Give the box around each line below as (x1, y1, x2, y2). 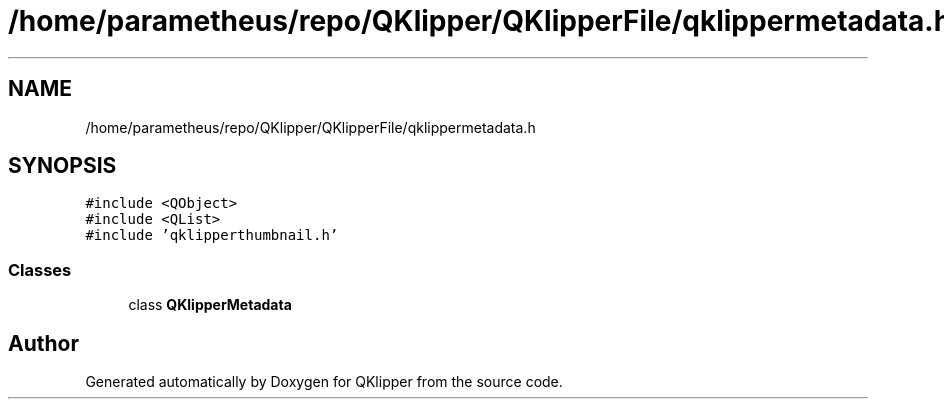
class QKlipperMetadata (128, 296, 292, 314)
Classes (8, 259, 72, 280)
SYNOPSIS (8, 153, 117, 179)
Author (8, 330, 79, 356)
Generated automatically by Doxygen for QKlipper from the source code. (85, 373, 563, 391)
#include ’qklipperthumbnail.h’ (85, 227, 339, 244)
